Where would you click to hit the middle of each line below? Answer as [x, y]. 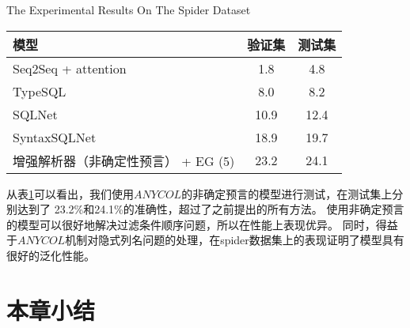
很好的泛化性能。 [51, 255]
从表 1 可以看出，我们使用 [70, 193]
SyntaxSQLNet [55, 137]
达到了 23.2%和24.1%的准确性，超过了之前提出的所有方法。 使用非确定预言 [211, 209]
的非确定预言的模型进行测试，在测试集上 [287, 193]
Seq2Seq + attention [70, 68]
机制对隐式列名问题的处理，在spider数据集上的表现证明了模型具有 [235, 240]
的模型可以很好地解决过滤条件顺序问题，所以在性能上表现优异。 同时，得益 [202, 224]
